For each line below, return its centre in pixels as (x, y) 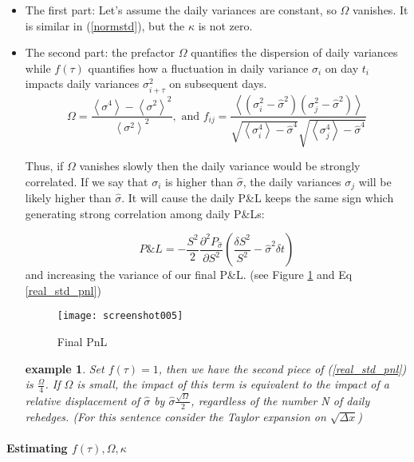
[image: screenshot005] (120, 316)
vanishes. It (380, 10)
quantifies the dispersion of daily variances (294, 52)
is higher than (199, 181)
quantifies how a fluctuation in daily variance (198, 68)
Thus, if (44, 165)
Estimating (37, 447)
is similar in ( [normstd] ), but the (105, 25)
